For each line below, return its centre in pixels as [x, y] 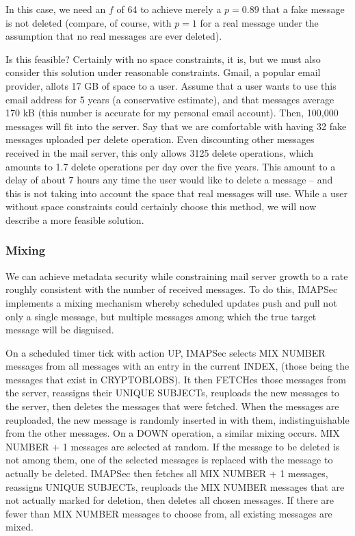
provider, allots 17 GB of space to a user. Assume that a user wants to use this [171, 85]
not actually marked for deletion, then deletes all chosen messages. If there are [170, 500]
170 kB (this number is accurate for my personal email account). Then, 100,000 [172, 113]
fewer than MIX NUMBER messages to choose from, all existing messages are [169, 513]
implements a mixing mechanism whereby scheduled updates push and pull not [171, 302]
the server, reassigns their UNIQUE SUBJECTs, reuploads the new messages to [173, 393]
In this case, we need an [56, 9]
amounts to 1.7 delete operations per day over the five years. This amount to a [171, 166]
